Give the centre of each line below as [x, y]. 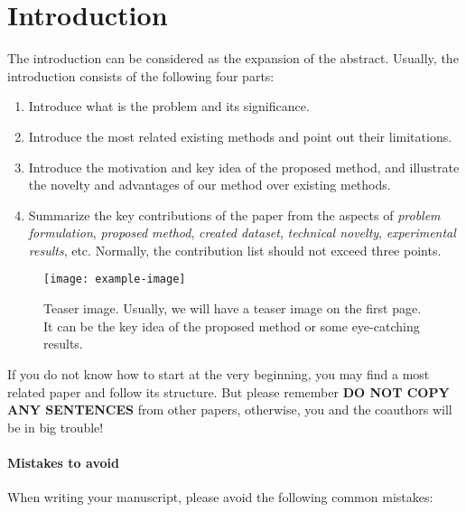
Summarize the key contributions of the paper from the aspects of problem [234, 214]
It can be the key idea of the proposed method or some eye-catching [232, 326]
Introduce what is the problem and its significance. [169, 106]
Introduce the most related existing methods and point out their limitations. [240, 136]
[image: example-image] [115, 279]
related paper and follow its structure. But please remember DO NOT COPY [228, 391]
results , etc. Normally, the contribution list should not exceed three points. [235, 250]
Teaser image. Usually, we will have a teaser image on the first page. [233, 308]
